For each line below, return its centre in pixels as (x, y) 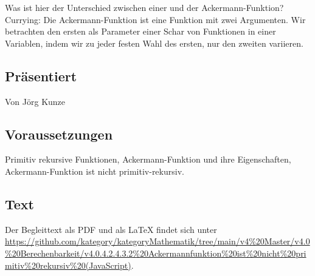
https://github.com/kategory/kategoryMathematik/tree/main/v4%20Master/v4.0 (157, 241)
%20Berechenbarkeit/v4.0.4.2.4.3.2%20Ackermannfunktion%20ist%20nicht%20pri (156, 253)
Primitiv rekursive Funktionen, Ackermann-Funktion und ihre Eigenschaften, (148, 159)
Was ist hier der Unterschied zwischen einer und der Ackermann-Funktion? (144, 7)
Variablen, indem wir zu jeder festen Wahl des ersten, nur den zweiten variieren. (154, 43)
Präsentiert (41, 76)
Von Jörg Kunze (35, 101)
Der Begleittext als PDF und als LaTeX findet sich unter (111, 229)
